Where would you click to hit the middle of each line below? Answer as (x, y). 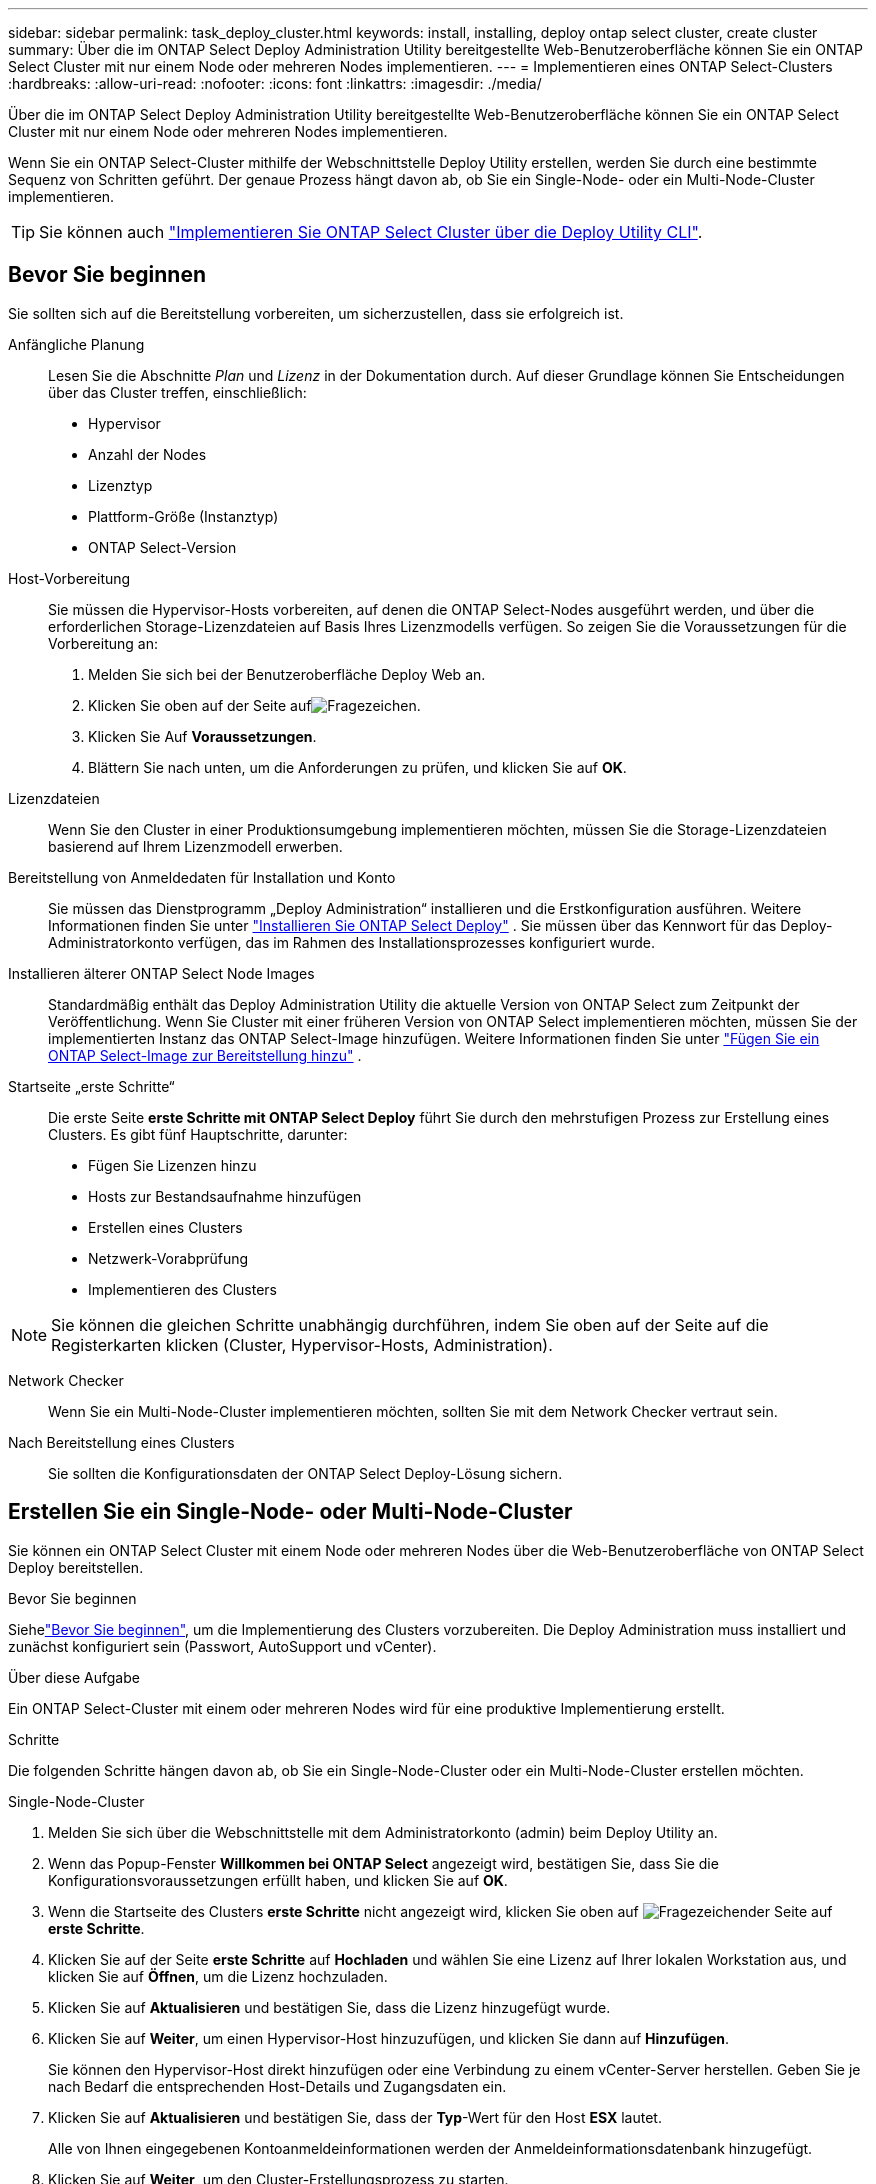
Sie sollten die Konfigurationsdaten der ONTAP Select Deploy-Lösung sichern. (305, 1473)
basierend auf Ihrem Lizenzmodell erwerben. (195, 846)
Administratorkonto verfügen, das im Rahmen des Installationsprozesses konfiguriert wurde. (351, 942)
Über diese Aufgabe (74, 1677)
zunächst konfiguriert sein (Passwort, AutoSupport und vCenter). (222, 1646)
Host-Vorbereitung (69, 578)
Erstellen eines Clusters (165, 1227)
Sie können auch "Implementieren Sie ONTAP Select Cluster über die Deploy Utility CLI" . (371, 232)
